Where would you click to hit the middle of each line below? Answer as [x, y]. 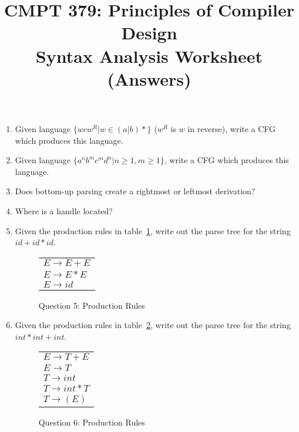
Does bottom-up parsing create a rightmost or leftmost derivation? [135, 191]
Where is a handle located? [64, 210]
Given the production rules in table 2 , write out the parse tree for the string [153, 325]
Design [149, 33]
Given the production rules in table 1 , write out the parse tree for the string [153, 230]
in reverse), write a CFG [232, 128]
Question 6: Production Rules [92, 422]
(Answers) [149, 78]
